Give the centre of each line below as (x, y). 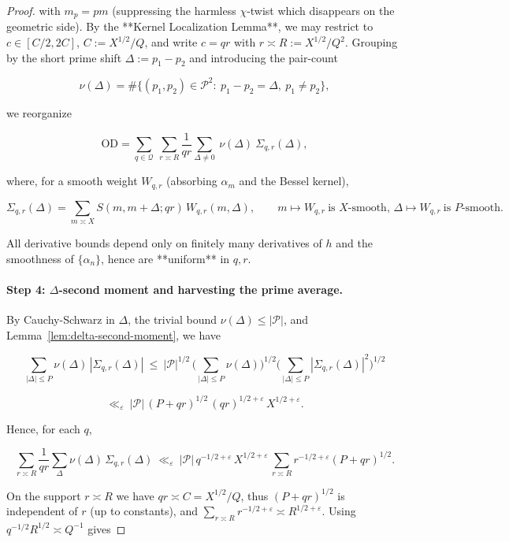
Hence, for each (43, 428)
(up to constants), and (144, 511)
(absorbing (192, 181)
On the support (44, 495)
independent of (42, 511)
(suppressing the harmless (174, 10)
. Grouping (371, 42)
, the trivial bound (173, 319)
